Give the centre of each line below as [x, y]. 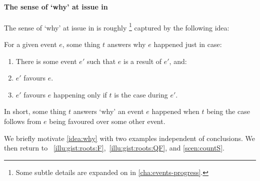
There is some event [46, 61]
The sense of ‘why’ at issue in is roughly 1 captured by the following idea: [117, 26]
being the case [228, 111]
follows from [23, 121]
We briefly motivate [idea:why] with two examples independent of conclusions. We [129, 138]
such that [101, 61]
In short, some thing [35, 111]
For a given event [30, 44]
